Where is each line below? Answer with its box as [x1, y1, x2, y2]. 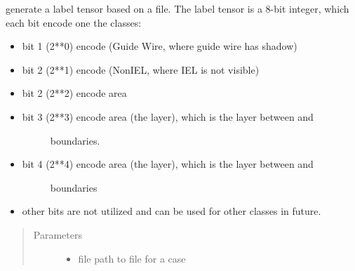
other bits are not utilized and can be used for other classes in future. [22, 204, 321, 218]
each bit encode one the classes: [6, 15, 142, 29]
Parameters [33, 227, 82, 242]
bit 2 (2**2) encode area [22, 86, 127, 100]
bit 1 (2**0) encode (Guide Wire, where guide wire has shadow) [22, 39, 297, 53]
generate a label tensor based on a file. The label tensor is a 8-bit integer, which [6, 1, 349, 15]
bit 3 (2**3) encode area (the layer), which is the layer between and [22, 109, 314, 124]
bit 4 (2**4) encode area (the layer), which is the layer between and [22, 157, 314, 171]
